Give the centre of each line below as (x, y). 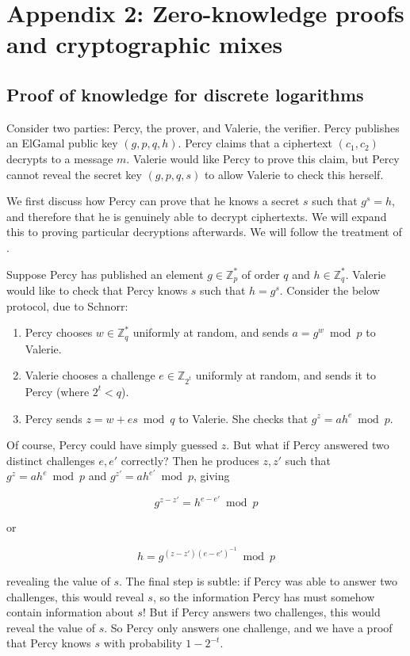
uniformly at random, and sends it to (286, 375)
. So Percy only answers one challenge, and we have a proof (248, 627)
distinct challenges (51, 460)
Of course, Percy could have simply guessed (112, 445)
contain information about (70, 612)
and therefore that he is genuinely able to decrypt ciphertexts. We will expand (197, 216)
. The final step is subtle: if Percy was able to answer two (258, 581)
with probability (143, 643)
